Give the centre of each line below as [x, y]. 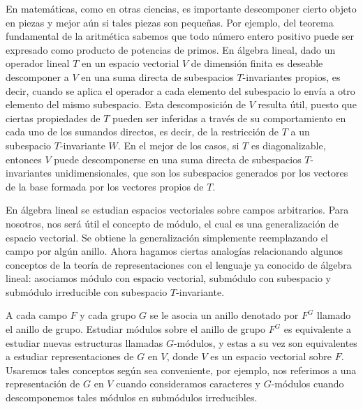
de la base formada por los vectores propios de [105, 186]
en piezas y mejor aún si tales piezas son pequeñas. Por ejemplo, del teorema [170, 22]
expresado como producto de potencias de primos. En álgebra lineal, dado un [171, 49]
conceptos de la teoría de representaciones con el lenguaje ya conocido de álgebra [179, 264]
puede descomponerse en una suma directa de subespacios [178, 159]
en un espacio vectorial [131, 63]
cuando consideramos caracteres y [188, 384]
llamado [334, 315]
